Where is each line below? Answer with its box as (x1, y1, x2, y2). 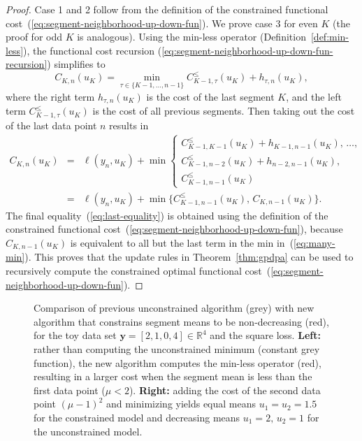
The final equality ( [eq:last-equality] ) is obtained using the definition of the (6, 208, 328, 222)
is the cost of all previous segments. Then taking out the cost (92, 103, 355, 118)
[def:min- (310, 29, 349, 44)
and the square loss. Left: (210, 328, 321, 342)
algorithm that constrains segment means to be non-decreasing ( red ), (34, 314, 329, 328)
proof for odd (6, 29, 63, 44)
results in (109, 117, 149, 132)
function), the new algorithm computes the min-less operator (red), (34, 355, 321, 370)
